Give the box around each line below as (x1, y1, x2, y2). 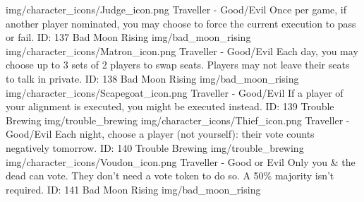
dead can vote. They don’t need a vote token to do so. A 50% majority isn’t (6, 168, 334, 183)
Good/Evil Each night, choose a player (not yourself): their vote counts (6, 126, 315, 141)
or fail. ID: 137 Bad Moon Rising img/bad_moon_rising (6, 30, 251, 44)
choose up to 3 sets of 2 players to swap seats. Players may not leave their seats (6, 57, 350, 72)
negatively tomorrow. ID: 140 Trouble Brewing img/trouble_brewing (6, 140, 304, 155)
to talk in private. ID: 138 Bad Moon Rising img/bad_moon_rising (6, 71, 299, 85)
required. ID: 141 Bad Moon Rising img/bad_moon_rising (6, 182, 261, 196)
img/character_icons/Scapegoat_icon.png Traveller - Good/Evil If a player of (6, 85, 344, 100)
